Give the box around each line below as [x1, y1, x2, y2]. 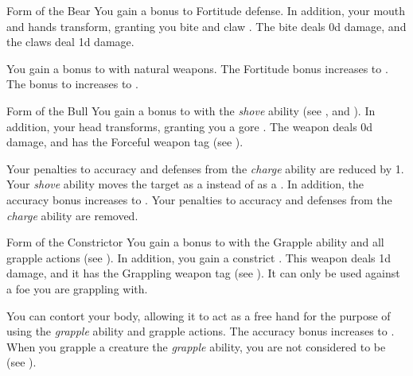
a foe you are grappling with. [6, 280, 148, 297]
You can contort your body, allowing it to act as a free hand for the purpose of [6, 307, 391, 324]
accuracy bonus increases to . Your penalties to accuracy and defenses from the [6, 191, 392, 207]
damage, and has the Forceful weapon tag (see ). [6, 134, 244, 150]
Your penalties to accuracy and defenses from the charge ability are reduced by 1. [6, 160, 404, 176]
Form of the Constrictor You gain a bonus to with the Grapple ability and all [6, 234, 384, 250]
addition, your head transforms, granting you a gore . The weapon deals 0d [6, 118, 373, 134]
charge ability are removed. [6, 207, 138, 223]
